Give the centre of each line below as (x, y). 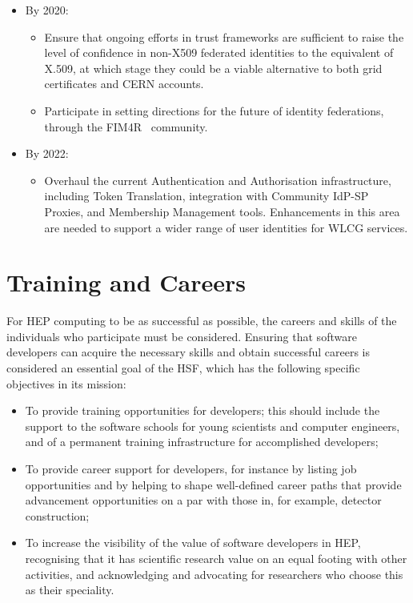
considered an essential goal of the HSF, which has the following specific (183, 368)
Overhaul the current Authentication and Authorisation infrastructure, (218, 180)
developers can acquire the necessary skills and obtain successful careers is (188, 352)
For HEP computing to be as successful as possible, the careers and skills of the (202, 321)
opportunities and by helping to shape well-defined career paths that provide (213, 484)
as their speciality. (70, 590)
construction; (57, 515)
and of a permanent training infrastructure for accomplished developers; (202, 442)
